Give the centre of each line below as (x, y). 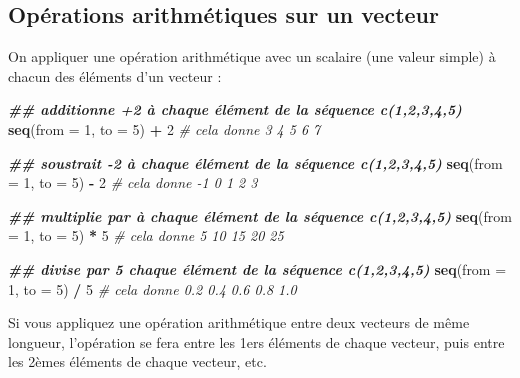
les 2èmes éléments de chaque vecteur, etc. (137, 361)
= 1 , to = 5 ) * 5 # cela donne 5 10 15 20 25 (146, 235)
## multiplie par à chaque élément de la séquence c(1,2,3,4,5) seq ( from (260, 215)
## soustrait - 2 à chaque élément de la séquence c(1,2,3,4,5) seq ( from (255, 162)
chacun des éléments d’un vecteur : (115, 75)
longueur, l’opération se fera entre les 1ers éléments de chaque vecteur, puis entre (256, 341)
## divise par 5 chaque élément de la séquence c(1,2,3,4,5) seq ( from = (257, 268)
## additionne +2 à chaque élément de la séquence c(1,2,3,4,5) (235, 109)
